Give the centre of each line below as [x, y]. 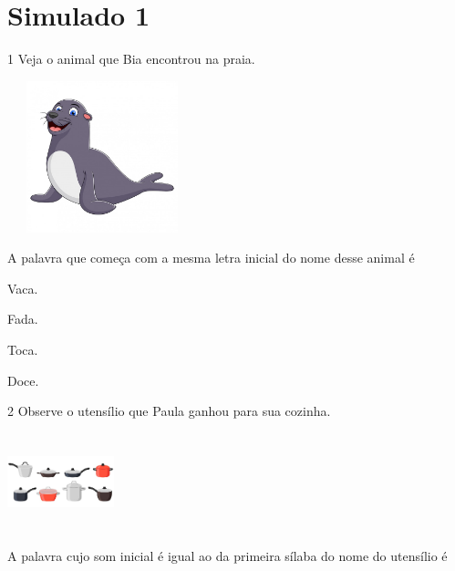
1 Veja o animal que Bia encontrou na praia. [131, 59]
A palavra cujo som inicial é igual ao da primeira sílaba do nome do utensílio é [227, 556]
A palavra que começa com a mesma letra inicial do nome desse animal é [211, 258]
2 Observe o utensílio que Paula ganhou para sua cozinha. [169, 411]
